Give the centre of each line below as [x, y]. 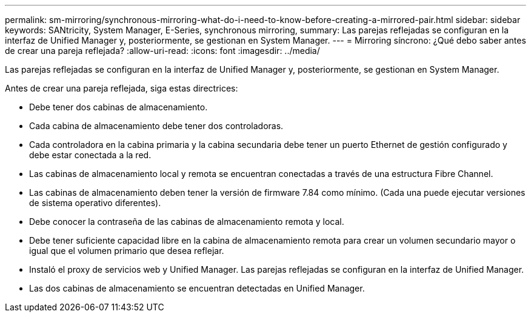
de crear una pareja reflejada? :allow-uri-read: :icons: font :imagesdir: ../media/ [162, 51]
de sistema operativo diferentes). [95, 203]
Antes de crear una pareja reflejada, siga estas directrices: [122, 88]
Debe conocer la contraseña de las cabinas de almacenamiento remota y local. [187, 222]
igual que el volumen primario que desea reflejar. [127, 251]
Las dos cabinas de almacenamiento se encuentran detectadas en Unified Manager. [197, 288]
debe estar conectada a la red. [90, 155]
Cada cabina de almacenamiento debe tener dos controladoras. [156, 126]
